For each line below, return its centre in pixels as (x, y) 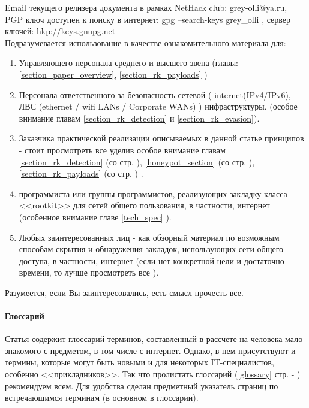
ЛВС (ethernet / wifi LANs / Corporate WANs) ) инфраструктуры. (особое (158, 106)
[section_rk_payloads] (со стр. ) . (81, 173)
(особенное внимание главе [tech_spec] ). (95, 217)
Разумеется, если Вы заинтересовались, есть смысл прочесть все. (124, 292)
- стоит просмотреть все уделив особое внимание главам (122, 149)
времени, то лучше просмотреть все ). (89, 272)
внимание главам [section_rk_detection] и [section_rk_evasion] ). (139, 118)
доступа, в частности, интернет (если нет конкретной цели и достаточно (151, 260)
